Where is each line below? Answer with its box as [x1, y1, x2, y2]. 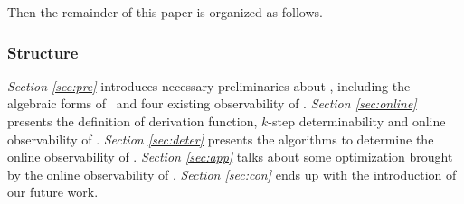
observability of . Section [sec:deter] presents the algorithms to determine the [7, 129, 434, 148]
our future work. [7, 182, 99, 201]
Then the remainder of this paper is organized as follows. [7, 3, 323, 21]
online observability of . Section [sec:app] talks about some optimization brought [7, 147, 453, 166]
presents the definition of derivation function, [7, 112, 258, 130]
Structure [7, 41, 79, 63]
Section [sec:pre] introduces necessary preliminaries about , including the [7, 76, 411, 95]
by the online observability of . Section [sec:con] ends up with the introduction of [7, 164, 457, 183]
